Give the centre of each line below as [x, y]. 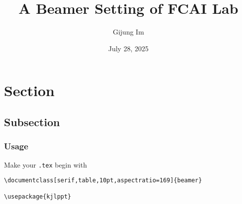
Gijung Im [128, 32]
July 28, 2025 [128, 48]
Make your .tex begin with [45, 164]
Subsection [32, 121]
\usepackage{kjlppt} [38, 197]
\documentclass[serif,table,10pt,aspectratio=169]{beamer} [103, 181]
